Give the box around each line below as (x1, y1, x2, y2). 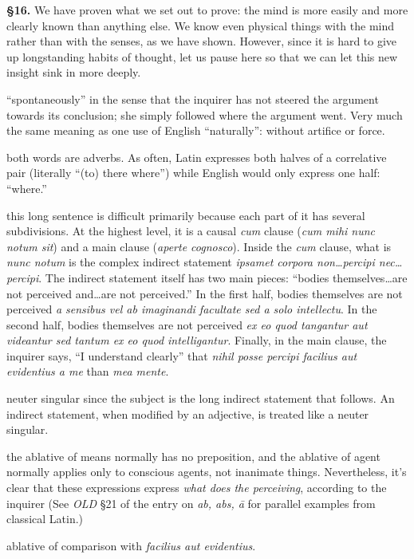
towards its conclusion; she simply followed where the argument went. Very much (6, 106, 403, 123)
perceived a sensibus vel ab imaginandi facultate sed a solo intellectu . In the (6, 301, 377, 317)
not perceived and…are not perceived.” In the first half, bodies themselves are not (6, 285, 403, 301)
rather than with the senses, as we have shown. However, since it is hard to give (6, 33, 397, 49)
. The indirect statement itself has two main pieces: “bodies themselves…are (38, 269, 408, 285)
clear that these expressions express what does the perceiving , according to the (6, 479, 387, 496)
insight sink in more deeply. (6, 64, 141, 81)
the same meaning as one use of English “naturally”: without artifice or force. (6, 122, 385, 139)
